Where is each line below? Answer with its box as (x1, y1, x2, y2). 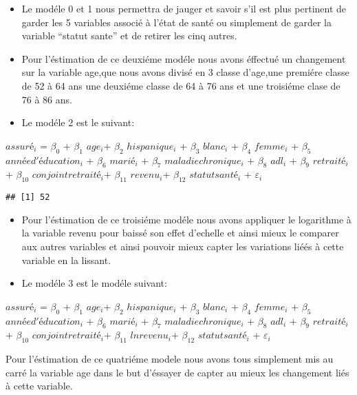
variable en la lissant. (21, 252, 111, 267)
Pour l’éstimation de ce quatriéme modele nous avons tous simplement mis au (6, 352, 334, 366)
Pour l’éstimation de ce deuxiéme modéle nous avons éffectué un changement (21, 51, 346, 65)
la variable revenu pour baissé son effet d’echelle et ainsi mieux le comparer (21, 225, 339, 240)
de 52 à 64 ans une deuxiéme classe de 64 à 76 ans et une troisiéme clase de (21, 78, 340, 92)
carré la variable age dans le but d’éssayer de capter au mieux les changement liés (6, 365, 349, 379)
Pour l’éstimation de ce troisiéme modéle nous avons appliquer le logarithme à (21, 212, 351, 226)
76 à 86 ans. (21, 92, 72, 106)
